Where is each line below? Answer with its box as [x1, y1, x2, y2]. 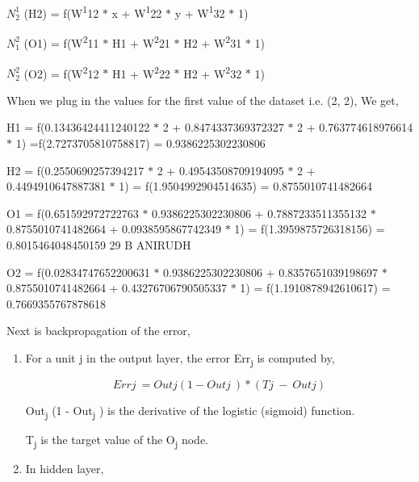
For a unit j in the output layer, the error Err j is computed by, [25, 349, 335, 368]
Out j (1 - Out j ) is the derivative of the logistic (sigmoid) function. [25, 402, 355, 421]
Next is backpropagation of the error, [6, 322, 191, 339]
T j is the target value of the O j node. [25, 431, 209, 450]
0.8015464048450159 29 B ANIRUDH [6, 236, 191, 253]
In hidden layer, [25, 460, 104, 477]
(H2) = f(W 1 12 [23, 2, 99, 21]
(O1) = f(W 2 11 [23, 32, 99, 51]
